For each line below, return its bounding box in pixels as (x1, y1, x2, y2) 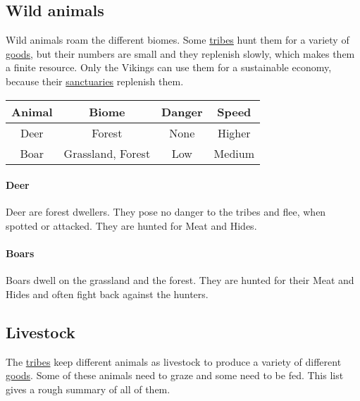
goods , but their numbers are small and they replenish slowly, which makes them (6, 46, 355, 61)
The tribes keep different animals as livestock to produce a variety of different (6, 354, 342, 369)
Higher (217, 124, 251, 141)
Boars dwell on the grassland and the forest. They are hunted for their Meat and (6, 273, 354, 288)
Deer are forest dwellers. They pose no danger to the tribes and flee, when (6, 204, 326, 219)
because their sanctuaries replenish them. (6, 73, 184, 88)
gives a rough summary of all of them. (6, 381, 170, 396)
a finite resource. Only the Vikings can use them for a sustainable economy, (6, 60, 332, 75)
